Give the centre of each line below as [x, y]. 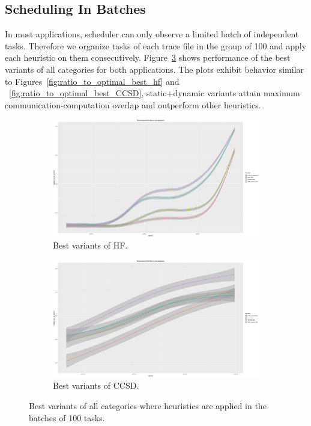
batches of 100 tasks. [67, 417]
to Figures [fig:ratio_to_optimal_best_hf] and [92, 81]
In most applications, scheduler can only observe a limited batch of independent [152, 34]
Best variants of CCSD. [96, 385]
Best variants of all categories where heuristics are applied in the [148, 406]
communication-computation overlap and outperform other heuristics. [133, 104]
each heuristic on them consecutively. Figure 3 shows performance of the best [148, 57]
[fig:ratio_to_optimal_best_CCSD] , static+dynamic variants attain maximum [155, 93]
